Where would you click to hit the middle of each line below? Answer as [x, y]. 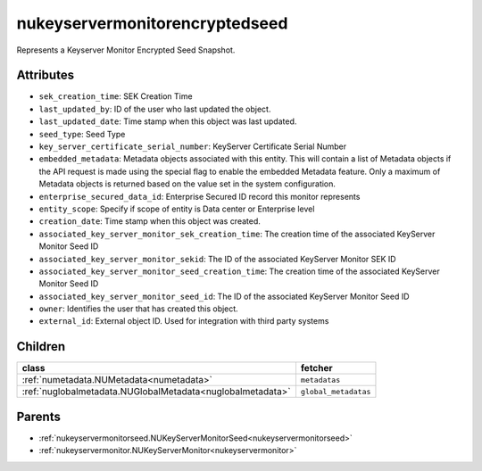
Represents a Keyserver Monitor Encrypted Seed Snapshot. [126, 50]
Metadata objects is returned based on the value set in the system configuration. [187, 184]
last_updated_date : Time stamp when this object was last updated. [168, 121]
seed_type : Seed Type [82, 134]
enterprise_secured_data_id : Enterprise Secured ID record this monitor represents [199, 196]
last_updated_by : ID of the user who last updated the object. [155, 109]
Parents [39, 416]
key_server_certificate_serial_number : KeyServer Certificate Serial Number [193, 146]
